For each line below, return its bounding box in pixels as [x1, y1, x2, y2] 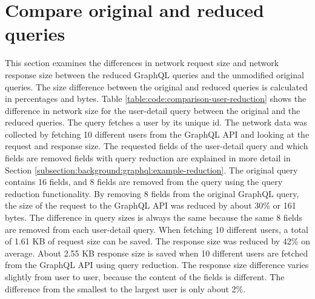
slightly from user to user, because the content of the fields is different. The [5, 270, 285, 283]
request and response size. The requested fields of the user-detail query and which [5, 139, 308, 152]
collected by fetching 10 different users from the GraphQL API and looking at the [5, 127, 310, 140]
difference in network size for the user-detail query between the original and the [5, 104, 300, 116]
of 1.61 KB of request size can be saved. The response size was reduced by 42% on [5, 235, 310, 247]
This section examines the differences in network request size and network [5, 56, 279, 69]
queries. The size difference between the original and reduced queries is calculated [5, 80, 308, 93]
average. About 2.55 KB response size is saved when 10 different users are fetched [5, 246, 308, 259]
